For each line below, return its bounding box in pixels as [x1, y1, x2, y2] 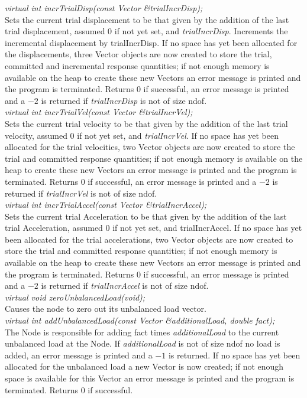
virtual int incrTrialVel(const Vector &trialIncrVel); [5, 106, 193, 118]
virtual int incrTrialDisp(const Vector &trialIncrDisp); [5, 2, 203, 14]
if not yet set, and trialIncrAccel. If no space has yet [112, 221, 302, 234]
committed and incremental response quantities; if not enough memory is [5, 59, 270, 71]
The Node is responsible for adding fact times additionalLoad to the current [5, 325, 279, 338]
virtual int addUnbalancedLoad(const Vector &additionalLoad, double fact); [5, 314, 275, 327]
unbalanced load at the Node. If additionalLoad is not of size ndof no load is [5, 337, 280, 350]
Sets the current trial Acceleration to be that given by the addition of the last [5, 210, 287, 222]
